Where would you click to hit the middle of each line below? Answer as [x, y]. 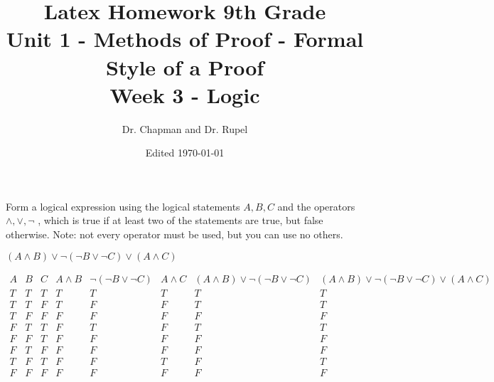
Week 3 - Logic [185, 94]
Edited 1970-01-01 [185, 153]
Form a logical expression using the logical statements [123, 206]
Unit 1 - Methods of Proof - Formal [185, 39]
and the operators [316, 206]
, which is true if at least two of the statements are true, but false [181, 220]
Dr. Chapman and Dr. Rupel [185, 128]
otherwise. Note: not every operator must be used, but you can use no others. [174, 234]
